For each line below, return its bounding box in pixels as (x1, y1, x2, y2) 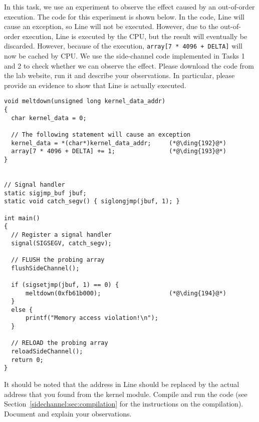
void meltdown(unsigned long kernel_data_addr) (4, 98, 166, 105)
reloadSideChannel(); (11, 348, 83, 355)
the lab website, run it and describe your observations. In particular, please (4, 70, 235, 81)
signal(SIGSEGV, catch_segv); (11, 239, 112, 247)
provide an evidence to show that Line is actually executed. (4, 80, 186, 90)
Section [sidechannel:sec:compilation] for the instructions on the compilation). (4, 398, 243, 409)
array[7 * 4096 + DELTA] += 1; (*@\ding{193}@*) (11, 148, 226, 155)
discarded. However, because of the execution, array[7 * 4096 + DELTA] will (4, 41, 242, 51)
